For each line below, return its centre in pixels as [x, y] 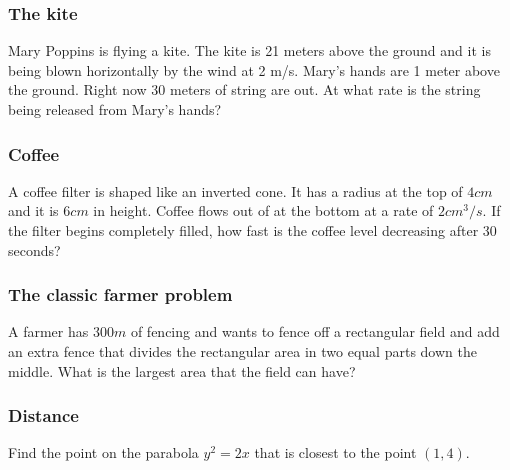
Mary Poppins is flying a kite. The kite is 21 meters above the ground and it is [249, 50]
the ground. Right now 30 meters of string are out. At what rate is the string [244, 89]
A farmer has [48, 331]
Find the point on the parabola [103, 452]
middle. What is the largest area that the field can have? [182, 370]
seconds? [34, 249]
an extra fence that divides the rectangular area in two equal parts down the [242, 351]
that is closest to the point [335, 452]
